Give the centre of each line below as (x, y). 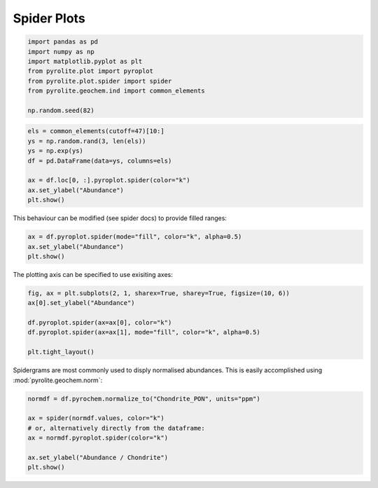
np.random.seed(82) (61, 110)
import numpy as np (61, 52)
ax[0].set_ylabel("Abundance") (82, 303)
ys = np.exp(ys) (56, 151)
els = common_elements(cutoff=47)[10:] (96, 131)
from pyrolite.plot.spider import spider (100, 81)
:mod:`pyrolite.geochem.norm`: (58, 380)
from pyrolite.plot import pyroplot (91, 71)
